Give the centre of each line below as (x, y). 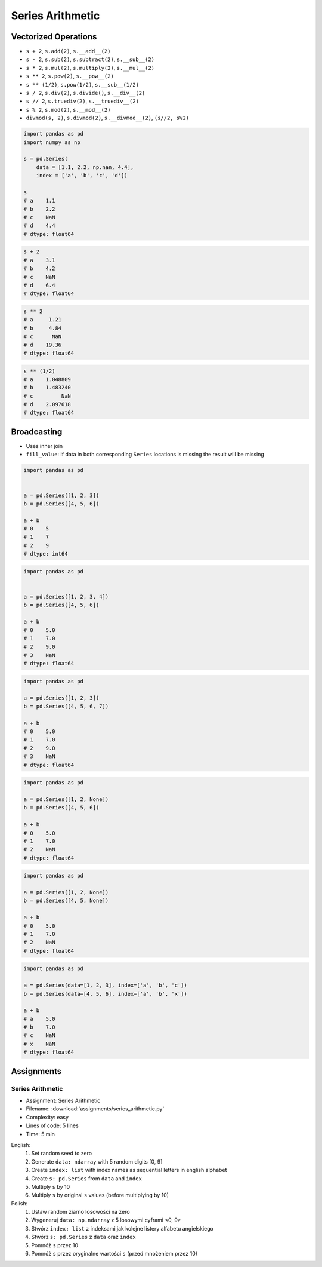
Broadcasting (37, 432)
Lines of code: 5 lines (52, 1125)
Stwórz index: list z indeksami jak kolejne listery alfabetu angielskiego (123, 1228)
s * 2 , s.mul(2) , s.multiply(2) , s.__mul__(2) (90, 68)
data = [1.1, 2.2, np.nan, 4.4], (85, 167)
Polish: (19, 1203)
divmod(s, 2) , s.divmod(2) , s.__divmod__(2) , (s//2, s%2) (107, 118)
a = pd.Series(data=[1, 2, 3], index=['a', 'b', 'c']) (105, 985)
